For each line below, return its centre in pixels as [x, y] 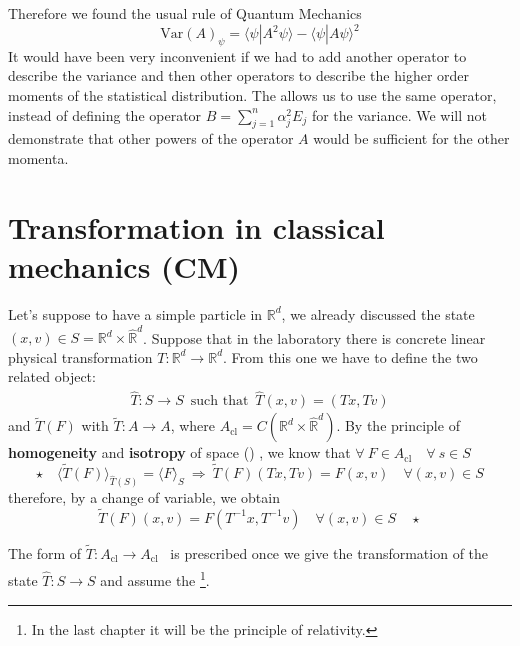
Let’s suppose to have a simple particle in [135, 313]
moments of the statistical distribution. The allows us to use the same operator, [252, 95]
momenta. [38, 158]
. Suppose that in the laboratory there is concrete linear [314, 337]
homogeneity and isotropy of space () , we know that [179, 452]
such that [219, 401]
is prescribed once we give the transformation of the [329, 553]
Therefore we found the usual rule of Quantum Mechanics [185, 13]
